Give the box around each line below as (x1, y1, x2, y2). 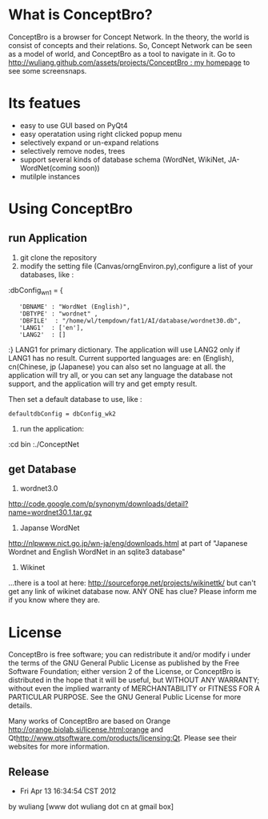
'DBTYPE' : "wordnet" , (18, 310, 98, 318)
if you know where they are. (8, 595, 100, 605)
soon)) (78, 163, 100, 173)
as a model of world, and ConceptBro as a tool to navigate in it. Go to (8, 49, 236, 58)
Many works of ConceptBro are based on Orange (8, 717, 170, 726)
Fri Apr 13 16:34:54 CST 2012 (19, 786, 117, 796)
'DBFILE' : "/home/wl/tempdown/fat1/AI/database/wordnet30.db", (18, 316, 242, 325)
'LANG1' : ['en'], (18, 323, 84, 331)
